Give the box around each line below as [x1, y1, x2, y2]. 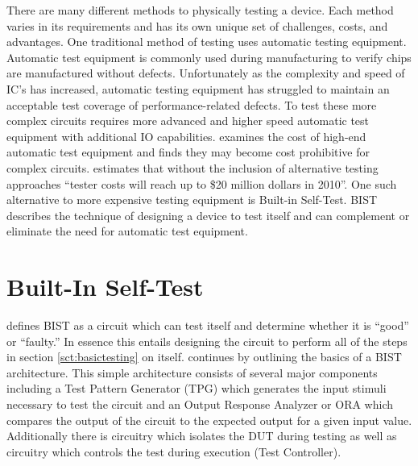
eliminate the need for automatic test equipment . [6, 223, 248, 239]
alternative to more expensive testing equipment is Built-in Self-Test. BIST [6, 191, 378, 208]
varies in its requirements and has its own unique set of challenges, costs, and [6, 17, 388, 34]
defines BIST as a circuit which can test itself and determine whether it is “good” [6, 317, 409, 334]
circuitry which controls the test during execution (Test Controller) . [6, 443, 341, 460]
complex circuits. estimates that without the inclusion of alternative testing [6, 159, 379, 176]
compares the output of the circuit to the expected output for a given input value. [6, 411, 412, 428]
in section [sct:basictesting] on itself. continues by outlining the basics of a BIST [6, 348, 402, 365]
